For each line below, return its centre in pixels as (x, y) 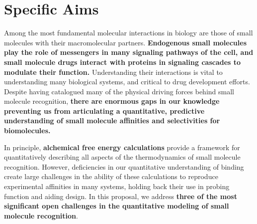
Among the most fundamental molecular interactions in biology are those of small (128, 33)
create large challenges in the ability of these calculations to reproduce (111, 176)
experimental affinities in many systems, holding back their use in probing (117, 186)
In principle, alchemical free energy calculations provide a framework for (122, 147)
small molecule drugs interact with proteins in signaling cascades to (123, 62)
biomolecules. (27, 130)
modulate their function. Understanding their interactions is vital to (113, 72)
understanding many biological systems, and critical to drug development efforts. (127, 82)
